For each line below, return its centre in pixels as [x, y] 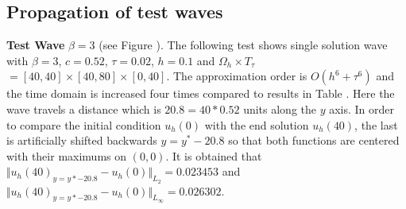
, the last [376, 124]
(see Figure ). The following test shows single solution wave [243, 45]
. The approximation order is [237, 76]
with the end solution [257, 124]
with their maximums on [67, 155]
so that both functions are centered [314, 140]
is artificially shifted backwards [82, 140]
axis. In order [362, 108]
